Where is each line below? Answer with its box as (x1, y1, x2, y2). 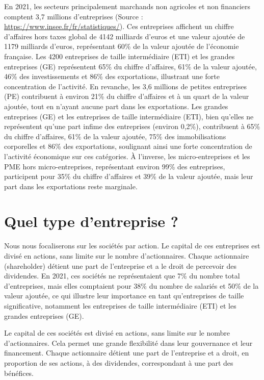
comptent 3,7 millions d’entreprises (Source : (4, 11, 143, 21)
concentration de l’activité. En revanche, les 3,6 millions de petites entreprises (4, 81, 247, 91)
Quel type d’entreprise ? (4, 211, 178, 232)
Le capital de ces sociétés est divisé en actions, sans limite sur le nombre (4, 327, 230, 338)
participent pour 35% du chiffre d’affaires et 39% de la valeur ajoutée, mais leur (4, 171, 253, 182)
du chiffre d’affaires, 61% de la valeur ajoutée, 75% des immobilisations (4, 131, 226, 141)
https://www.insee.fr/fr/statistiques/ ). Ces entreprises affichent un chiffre (4, 21, 234, 32)
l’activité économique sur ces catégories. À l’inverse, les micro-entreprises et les (4, 150, 250, 161)
